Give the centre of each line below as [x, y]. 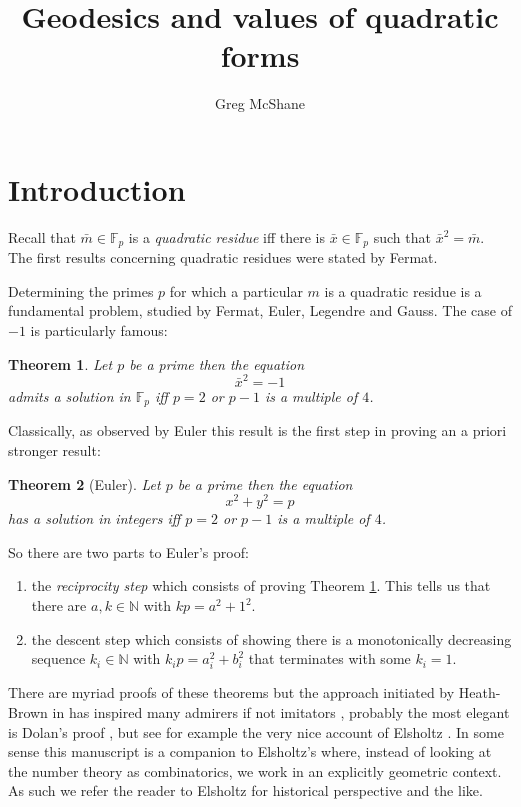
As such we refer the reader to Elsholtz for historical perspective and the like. [245, 790]
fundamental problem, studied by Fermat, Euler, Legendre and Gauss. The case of [260, 310]
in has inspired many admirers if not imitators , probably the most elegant [281, 712]
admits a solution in [69, 395]
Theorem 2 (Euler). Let [84, 483]
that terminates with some [329, 658]
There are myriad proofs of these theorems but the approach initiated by [231, 692]
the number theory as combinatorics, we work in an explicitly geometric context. [255, 770]
